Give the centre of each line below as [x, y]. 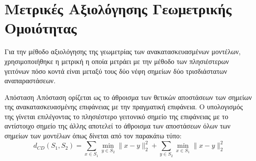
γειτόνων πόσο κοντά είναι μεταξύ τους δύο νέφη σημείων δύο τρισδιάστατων [116, 71]
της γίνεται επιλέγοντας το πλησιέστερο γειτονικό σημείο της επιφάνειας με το [116, 116]
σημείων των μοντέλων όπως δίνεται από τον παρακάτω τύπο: [93, 136]
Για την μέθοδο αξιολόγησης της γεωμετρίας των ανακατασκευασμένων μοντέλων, [123, 51]
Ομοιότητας [41, 28]
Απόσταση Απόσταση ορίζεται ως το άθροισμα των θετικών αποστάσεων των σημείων [128, 97]
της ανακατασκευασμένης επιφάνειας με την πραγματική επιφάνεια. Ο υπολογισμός [124, 107]
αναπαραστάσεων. [30, 80]
